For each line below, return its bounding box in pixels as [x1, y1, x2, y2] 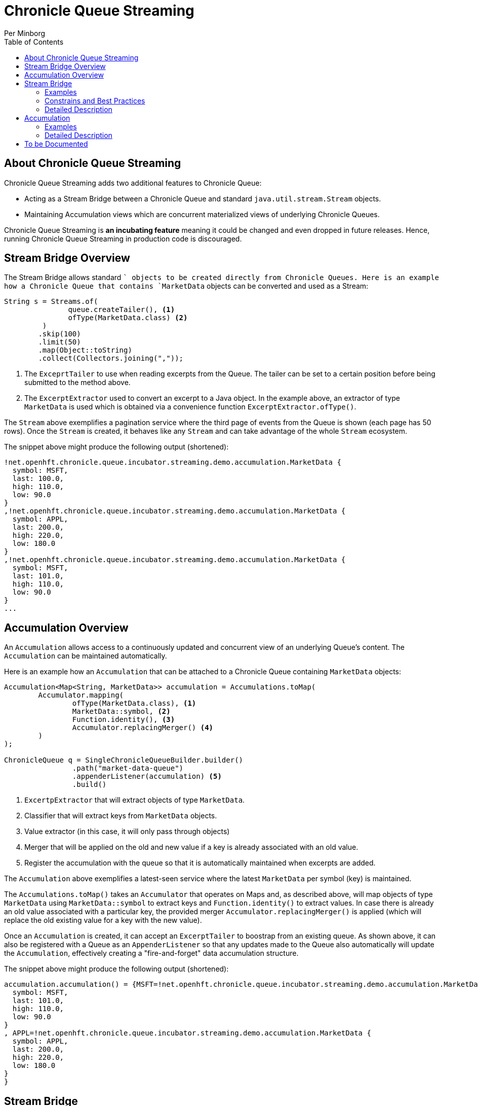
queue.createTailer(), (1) [68, 305, 175, 314]
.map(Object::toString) [38, 346, 132, 355]
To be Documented [24, 139, 88, 148]
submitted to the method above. [24, 378, 131, 387]
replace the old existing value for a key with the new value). [4, 916, 202, 925]
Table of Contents [4, 37, 64, 46]
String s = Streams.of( [4, 297, 98, 306]
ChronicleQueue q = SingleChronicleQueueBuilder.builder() [4, 756, 244, 765]
